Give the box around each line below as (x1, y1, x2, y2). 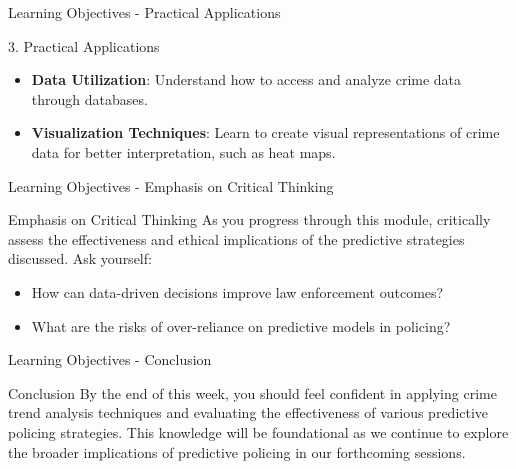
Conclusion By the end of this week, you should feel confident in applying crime (8, 382, 497, 403)
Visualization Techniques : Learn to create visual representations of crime (31, 122, 500, 143)
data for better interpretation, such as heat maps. (31, 141, 336, 162)
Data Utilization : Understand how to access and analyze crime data (31, 69, 462, 90)
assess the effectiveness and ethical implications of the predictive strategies (8, 228, 465, 249)
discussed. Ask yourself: (8, 248, 152, 269)
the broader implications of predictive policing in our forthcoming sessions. (8, 441, 466, 462)
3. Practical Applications (8, 35, 160, 56)
